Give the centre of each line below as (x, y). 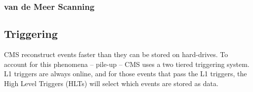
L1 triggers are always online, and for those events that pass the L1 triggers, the (126, 74)
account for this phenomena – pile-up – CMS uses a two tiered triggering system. (127, 64)
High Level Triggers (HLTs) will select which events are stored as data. (111, 83)
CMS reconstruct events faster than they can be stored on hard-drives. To (116, 54)
